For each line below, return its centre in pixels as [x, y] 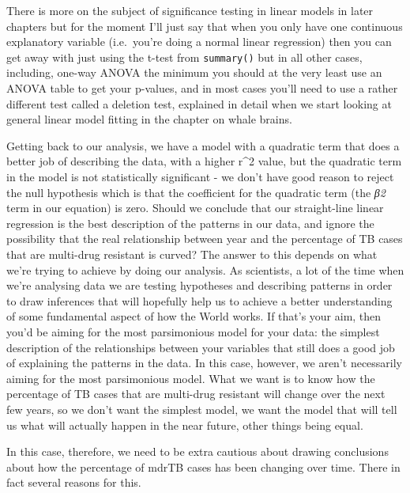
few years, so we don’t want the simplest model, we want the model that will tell [202, 409]
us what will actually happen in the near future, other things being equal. [185, 425]
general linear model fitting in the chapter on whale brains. [149, 119]
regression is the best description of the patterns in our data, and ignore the [190, 223]
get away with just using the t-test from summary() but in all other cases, [184, 57]
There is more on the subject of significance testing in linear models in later [190, 10]
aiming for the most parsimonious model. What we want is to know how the [191, 378]
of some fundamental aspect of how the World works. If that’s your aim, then [194, 316]
